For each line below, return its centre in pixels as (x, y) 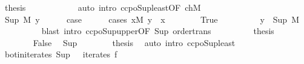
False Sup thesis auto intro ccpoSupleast (134, 42)
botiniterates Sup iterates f (61, 54)
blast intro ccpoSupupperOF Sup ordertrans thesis (158, 31)
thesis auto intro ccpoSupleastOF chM (103, 7)
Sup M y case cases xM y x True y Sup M (152, 19)
